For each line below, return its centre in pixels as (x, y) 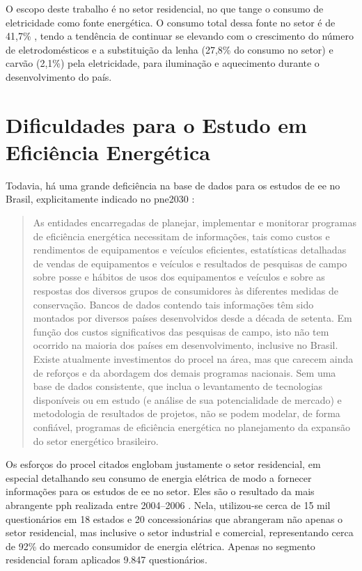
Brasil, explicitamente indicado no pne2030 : (100, 199)
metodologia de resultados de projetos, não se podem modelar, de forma (187, 413)
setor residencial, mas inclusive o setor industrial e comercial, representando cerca (180, 532)
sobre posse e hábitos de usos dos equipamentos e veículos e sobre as (179, 277)
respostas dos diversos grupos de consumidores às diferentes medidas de (186, 291)
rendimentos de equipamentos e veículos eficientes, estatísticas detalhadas (190, 250)
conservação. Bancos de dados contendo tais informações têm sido (173, 304)
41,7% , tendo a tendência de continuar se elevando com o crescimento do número (180, 36)
